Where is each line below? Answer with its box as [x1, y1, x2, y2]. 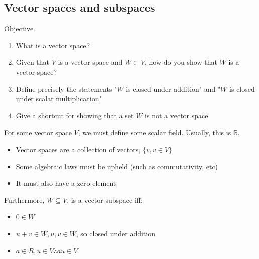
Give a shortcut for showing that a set [16, 110, 134, 120]
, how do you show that [144, 57, 217, 67]
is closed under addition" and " [126, 83, 221, 94]
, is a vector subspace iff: [67, 194, 143, 205]
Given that [16, 57, 50, 67]
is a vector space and [58, 57, 123, 67]
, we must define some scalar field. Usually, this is [78, 127, 231, 138]
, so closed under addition [76, 228, 155, 238]
